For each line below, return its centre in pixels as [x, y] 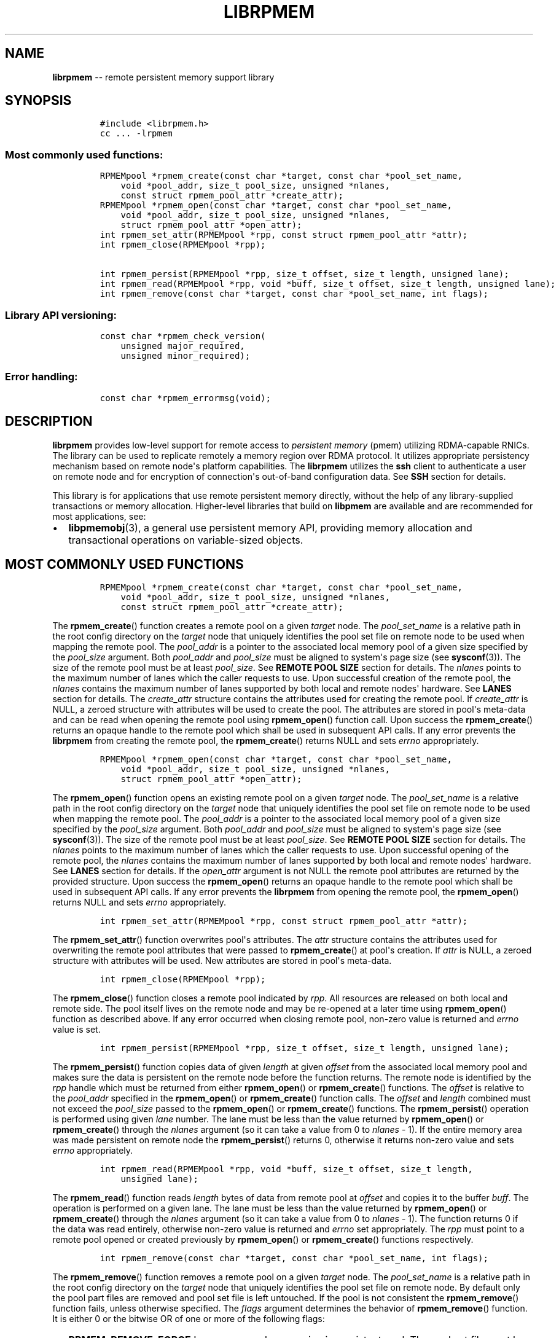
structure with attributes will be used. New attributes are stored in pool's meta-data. [222, 961]
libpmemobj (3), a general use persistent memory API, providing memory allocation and [270, 527]
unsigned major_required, [183, 346]
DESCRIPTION [49, 421]
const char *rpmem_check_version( [183, 336]
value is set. [76, 1030]
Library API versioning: [61, 315]
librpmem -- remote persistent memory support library [163, 77]
